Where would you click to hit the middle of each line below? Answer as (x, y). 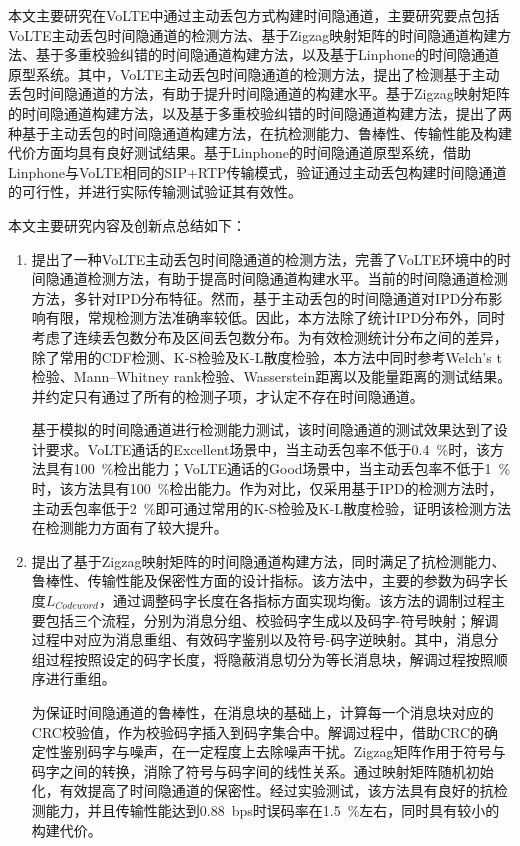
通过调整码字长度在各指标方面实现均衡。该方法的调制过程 (301, 600)
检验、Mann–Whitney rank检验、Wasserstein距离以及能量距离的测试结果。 (271, 376)
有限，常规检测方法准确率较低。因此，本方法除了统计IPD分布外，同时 (275, 317)
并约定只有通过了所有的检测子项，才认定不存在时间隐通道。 (227, 395)
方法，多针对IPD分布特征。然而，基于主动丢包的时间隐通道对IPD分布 (260, 297)
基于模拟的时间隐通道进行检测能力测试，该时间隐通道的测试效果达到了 (262, 429)
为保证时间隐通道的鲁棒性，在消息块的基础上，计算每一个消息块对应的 (262, 712)
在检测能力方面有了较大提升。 (129, 527)
